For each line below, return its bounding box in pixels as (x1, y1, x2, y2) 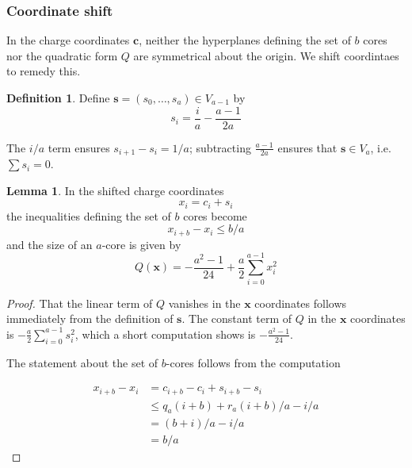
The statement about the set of (6, 354, 158, 370)
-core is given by (101, 236, 181, 252)
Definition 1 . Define (6, 90, 110, 105)
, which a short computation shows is (74, 325, 256, 342)
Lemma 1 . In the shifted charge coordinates (6, 182, 224, 198)
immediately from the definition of (6, 310, 174, 327)
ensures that (277, 139, 338, 155)
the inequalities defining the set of (6, 207, 171, 224)
